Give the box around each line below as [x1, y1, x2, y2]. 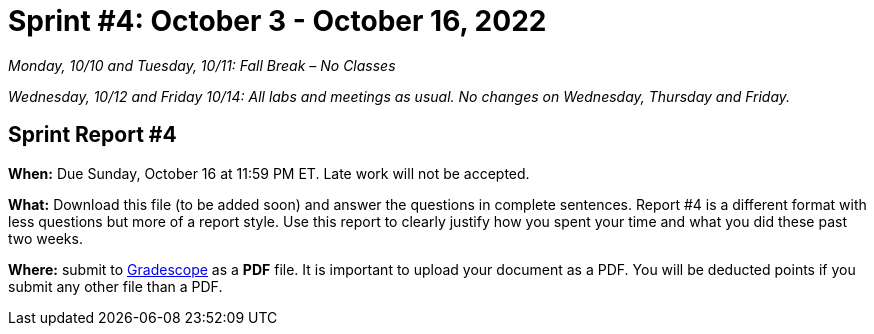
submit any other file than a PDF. [8, 277, 223, 295]
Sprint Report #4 [8, 122, 177, 148]
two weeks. [8, 229, 83, 247]
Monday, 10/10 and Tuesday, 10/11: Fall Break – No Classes [8, 56, 396, 74]
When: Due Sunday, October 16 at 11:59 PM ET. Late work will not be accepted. [8, 164, 530, 182]
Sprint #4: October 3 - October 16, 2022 [8, 4, 547, 38]
